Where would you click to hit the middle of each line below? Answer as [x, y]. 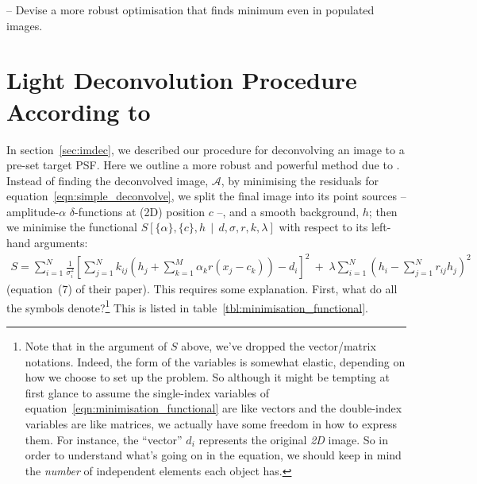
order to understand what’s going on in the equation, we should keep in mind [213, 455]
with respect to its [323, 227]
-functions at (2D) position [140, 211]
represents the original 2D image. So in [293, 439]
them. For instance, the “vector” [104, 439]
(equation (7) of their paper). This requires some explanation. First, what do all [202, 289]
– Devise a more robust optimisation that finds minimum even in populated [190, 10]
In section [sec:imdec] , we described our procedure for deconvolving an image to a [206, 149]
